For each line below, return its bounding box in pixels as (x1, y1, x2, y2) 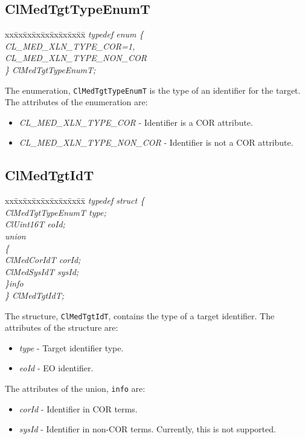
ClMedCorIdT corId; (5, 253, 81, 266)
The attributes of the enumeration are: (5, 96, 148, 108)
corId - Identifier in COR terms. (19, 402, 138, 415)
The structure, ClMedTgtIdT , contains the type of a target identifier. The (5, 309, 275, 322)
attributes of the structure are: (5, 321, 118, 334)
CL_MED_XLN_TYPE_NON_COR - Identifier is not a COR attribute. (19, 136, 294, 149)
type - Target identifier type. (19, 341, 124, 354)
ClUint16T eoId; (5, 218, 65, 230)
